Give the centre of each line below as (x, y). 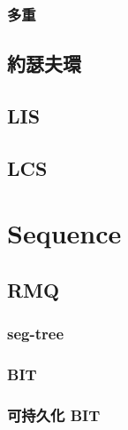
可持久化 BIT (54, 414)
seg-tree (36, 334)
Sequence (64, 233)
